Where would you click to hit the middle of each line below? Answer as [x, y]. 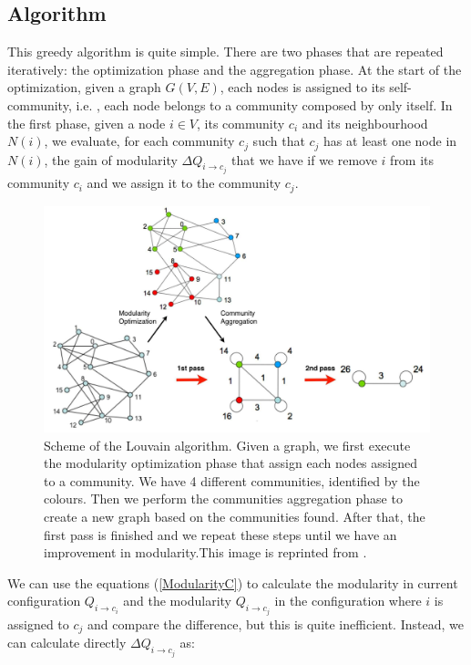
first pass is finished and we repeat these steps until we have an [220, 534]
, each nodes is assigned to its [302, 87]
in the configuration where [348, 601]
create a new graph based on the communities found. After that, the [235, 516]
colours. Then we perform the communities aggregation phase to [223, 499]
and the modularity [177, 601]
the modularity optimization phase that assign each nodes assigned [231, 463]
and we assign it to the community [184, 183]
